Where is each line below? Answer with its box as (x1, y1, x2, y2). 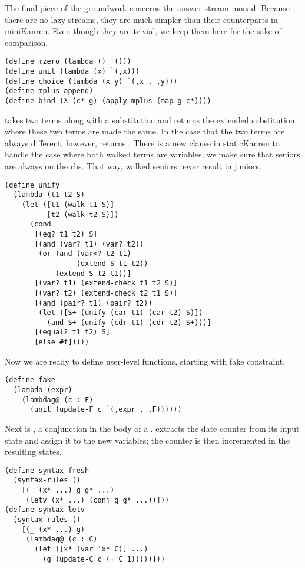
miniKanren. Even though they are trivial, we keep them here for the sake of (5, 25, 281, 37)
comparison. (5, 36, 48, 48)
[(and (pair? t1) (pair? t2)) (34, 298, 152, 307)
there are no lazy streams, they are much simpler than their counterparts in (5, 13, 278, 25)
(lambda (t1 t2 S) (13, 191, 85, 199)
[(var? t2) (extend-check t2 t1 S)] (34, 288, 178, 297)
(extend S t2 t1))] (55, 269, 131, 278)
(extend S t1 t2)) (76, 259, 148, 268)
